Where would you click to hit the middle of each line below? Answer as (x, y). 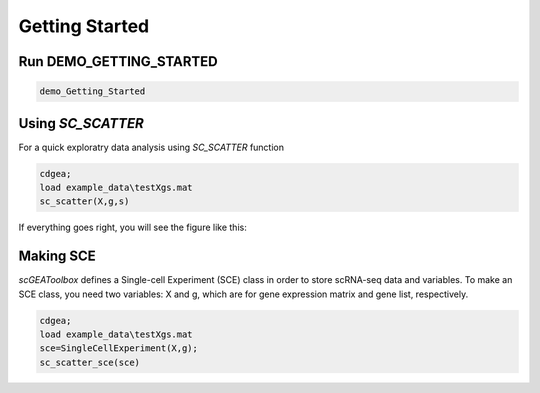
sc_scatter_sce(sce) (89, 362)
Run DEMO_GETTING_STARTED (118, 61)
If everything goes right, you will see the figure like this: (132, 227)
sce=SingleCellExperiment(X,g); (119, 348)
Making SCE (57, 256)
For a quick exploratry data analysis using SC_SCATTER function (151, 147)
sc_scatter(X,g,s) (84, 201)
